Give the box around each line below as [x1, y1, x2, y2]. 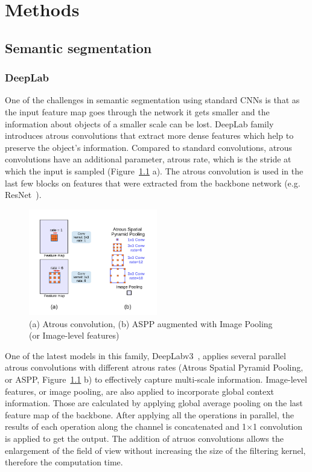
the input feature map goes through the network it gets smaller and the [5, 105, 270, 118]
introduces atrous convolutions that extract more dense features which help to [5, 129, 294, 142]
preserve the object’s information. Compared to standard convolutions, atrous [5, 141, 292, 153]
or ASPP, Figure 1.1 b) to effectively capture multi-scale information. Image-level [5, 372, 307, 385]
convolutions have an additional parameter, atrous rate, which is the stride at [5, 153, 291, 165]
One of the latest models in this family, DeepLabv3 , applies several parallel [5, 349, 286, 362]
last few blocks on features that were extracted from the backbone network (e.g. [5, 176, 301, 189]
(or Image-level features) [29, 329, 119, 342]
